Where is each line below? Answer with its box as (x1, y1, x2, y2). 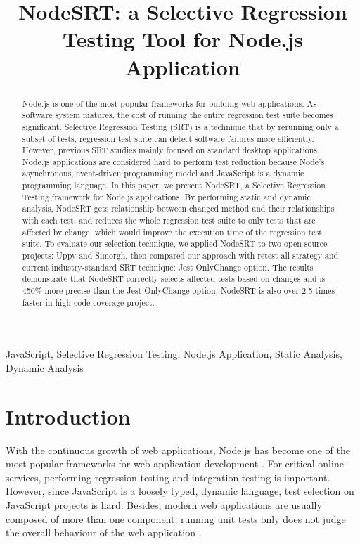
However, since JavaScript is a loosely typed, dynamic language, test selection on (6, 484, 354, 498)
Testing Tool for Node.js (62, 25, 304, 53)
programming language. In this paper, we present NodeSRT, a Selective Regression (22, 179, 326, 191)
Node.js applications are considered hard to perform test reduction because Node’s (22, 155, 325, 167)
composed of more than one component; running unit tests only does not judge (6, 511, 346, 526)
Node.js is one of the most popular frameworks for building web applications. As (22, 97, 317, 109)
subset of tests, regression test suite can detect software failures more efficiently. (22, 132, 314, 144)
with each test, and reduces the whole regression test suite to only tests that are (22, 214, 316, 226)
